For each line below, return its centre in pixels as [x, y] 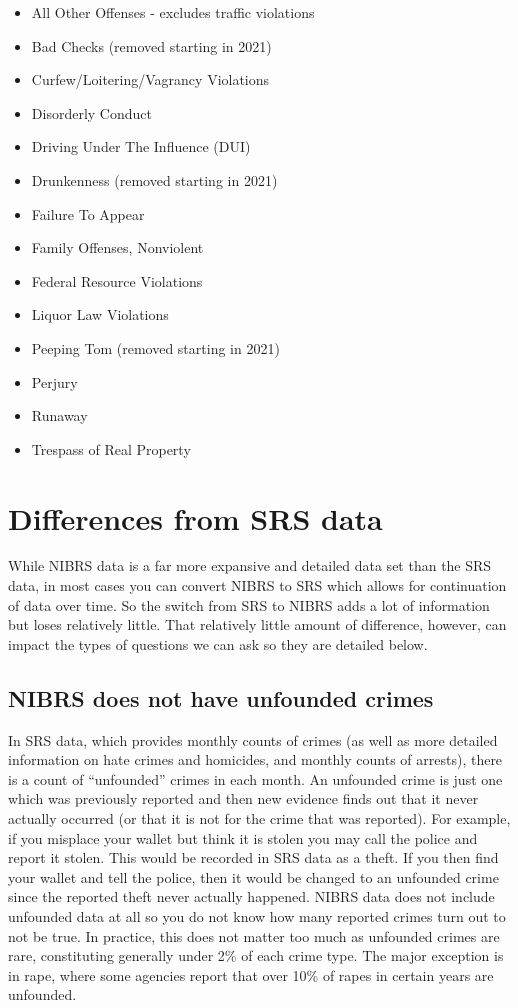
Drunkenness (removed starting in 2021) [154, 179]
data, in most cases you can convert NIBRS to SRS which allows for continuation [257, 585]
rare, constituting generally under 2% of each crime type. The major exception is [256, 955]
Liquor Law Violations [100, 314]
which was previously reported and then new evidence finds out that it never [243, 798]
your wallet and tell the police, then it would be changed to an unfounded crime [253, 876]
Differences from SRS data [195, 517]
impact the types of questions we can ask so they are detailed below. [218, 643]
